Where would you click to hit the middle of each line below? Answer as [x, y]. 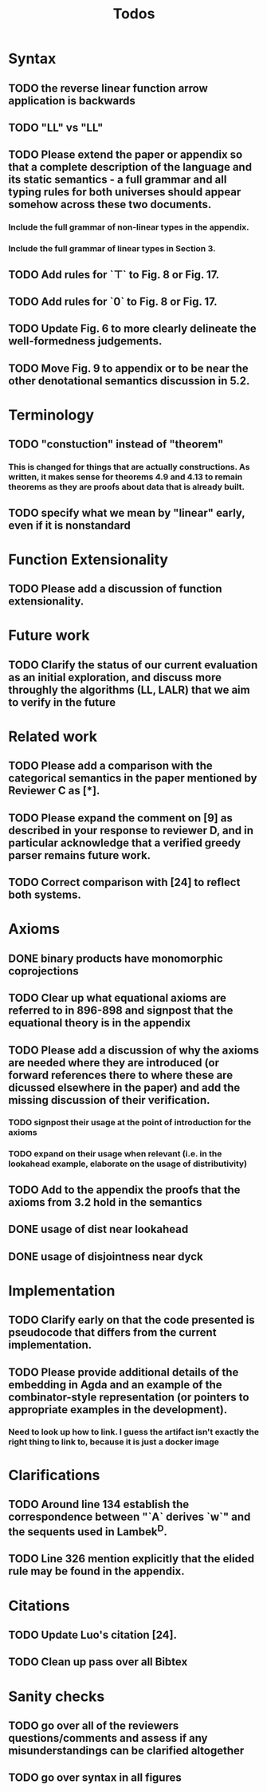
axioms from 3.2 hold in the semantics [105, 1202]
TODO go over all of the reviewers [94, 1725]
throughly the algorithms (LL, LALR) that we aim [129, 689]
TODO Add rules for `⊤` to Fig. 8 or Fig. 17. [114, 275]
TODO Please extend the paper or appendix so [126, 155]
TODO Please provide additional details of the [124, 1372]
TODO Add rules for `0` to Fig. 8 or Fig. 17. [113, 301]
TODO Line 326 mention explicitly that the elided [132, 1559]
